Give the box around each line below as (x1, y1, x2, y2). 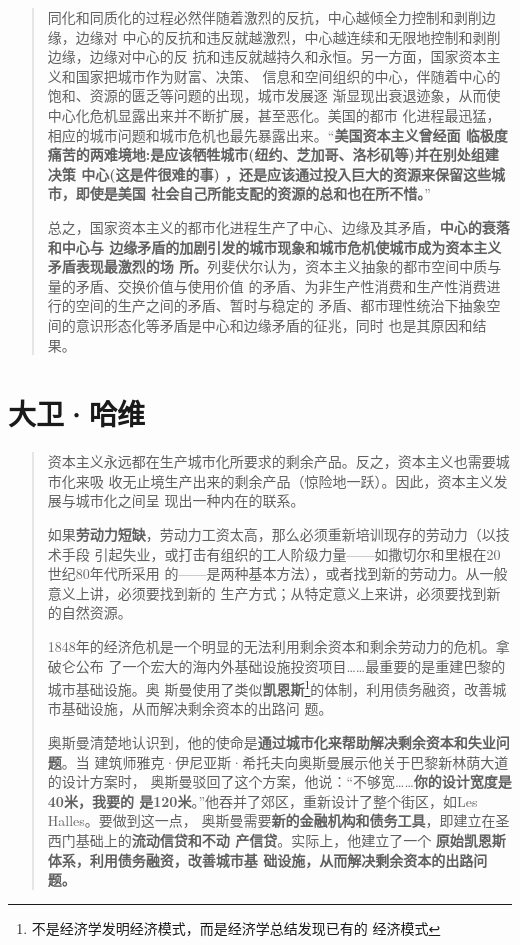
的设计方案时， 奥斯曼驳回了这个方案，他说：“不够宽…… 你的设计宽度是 (47, 771, 512, 792)
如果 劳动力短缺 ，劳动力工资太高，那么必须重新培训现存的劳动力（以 (47, 524, 496, 544)
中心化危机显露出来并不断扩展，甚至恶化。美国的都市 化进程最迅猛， (47, 104, 501, 125)
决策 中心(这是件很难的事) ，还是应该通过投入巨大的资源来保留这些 (47, 163, 492, 184)
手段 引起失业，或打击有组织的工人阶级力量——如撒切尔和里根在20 (61, 543, 501, 564)
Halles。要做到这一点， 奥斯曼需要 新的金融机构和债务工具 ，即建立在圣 (47, 810, 510, 831)
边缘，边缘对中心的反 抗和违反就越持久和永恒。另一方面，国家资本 (47, 46, 487, 67)
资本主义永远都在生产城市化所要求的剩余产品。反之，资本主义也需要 (47, 451, 496, 472)
